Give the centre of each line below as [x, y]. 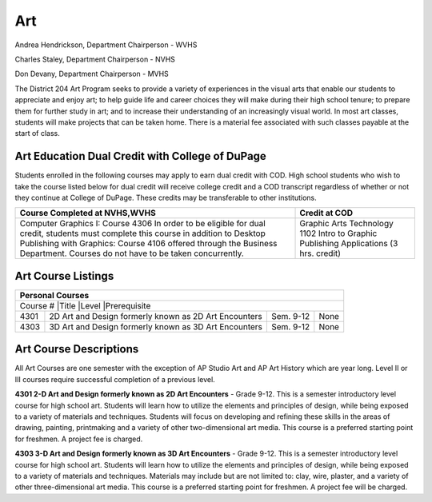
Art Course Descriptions [77, 349]
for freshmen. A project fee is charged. [79, 439]
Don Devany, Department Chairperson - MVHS [92, 74]
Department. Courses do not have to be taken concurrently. [132, 253]
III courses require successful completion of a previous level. [115, 379]
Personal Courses [54, 295]
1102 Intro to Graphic [338, 233]
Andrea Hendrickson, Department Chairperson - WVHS [106, 45]
